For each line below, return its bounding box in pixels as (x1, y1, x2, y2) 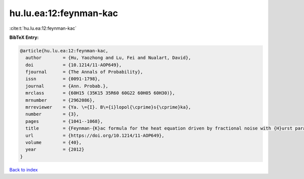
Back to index (9, 166, 38, 172)
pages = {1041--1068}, (25, 118, 103, 124)
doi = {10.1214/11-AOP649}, (25, 62, 122, 68)
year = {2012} (25, 147, 85, 152)
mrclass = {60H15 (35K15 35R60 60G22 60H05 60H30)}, (25, 90, 175, 96)
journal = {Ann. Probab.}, (25, 83, 108, 89)
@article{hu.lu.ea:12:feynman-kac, (20, 48, 108, 53)
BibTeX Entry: (9, 34, 39, 40)
